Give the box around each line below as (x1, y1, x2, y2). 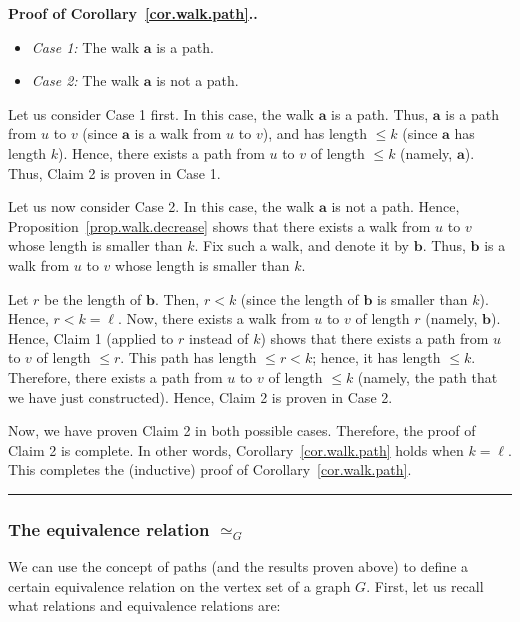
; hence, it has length (312, 347, 441, 368)
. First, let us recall (366, 575, 484, 596)
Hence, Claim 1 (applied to (8, 327, 174, 348)
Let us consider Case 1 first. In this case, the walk (8, 103, 314, 124)
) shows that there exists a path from (260, 327, 489, 348)
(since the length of (240, 288, 359, 309)
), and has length (262, 123, 368, 144)
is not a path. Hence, (331, 196, 460, 217)
